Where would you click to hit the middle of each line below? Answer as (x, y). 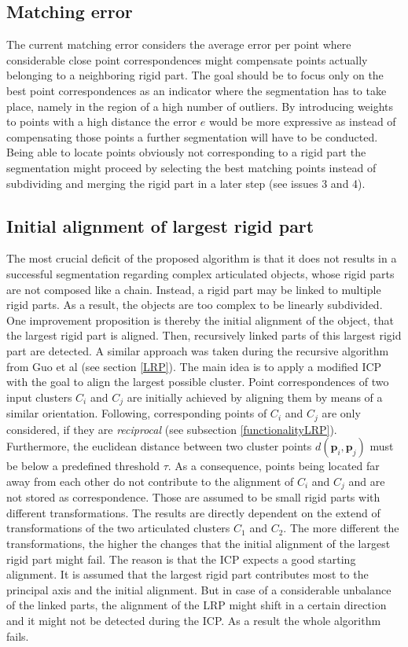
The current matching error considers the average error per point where (179, 44)
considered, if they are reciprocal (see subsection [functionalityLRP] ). (172, 429)
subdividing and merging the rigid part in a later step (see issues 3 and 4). (186, 183)
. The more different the (341, 528)
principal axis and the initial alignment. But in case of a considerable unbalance (199, 589)
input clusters (39, 397)
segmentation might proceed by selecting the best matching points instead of (191, 167)
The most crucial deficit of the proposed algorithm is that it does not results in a (202, 258)
